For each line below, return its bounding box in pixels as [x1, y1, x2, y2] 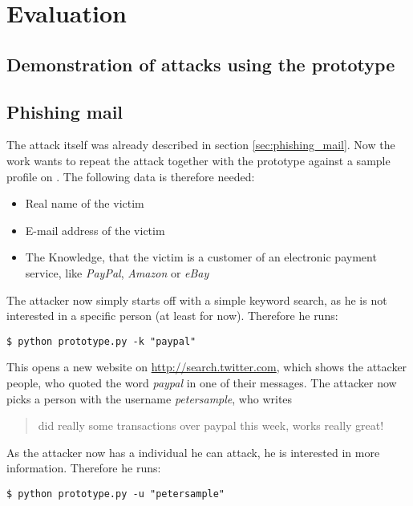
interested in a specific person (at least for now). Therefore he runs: [6, 307, 338, 324]
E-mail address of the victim [25, 221, 165, 238]
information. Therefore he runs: [6, 459, 161, 476]
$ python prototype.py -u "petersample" [6, 488, 225, 500]
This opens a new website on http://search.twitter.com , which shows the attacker [6, 358, 407, 375]
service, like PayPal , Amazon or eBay [25, 264, 209, 281]
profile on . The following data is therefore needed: [6, 168, 255, 184]
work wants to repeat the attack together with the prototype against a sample [6, 152, 391, 168]
